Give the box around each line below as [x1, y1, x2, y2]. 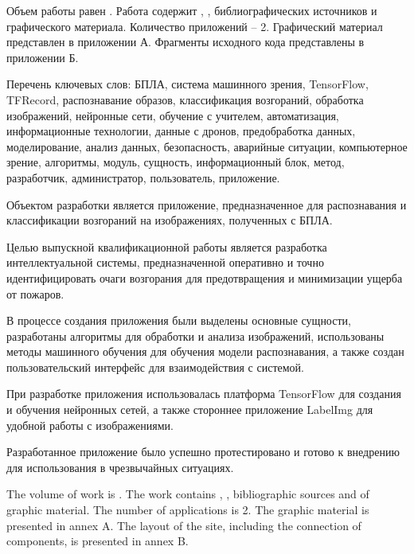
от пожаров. [6, 285, 64, 302]
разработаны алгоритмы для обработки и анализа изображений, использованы [6, 327, 385, 344]
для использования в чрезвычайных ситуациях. [6, 458, 234, 475]
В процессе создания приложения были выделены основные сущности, [6, 312, 351, 329]
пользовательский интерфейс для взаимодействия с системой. [6, 358, 304, 375]
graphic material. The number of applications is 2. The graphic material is [6, 501, 369, 518]
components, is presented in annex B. [6, 533, 189, 549]
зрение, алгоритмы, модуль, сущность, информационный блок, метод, [6, 154, 345, 170]
